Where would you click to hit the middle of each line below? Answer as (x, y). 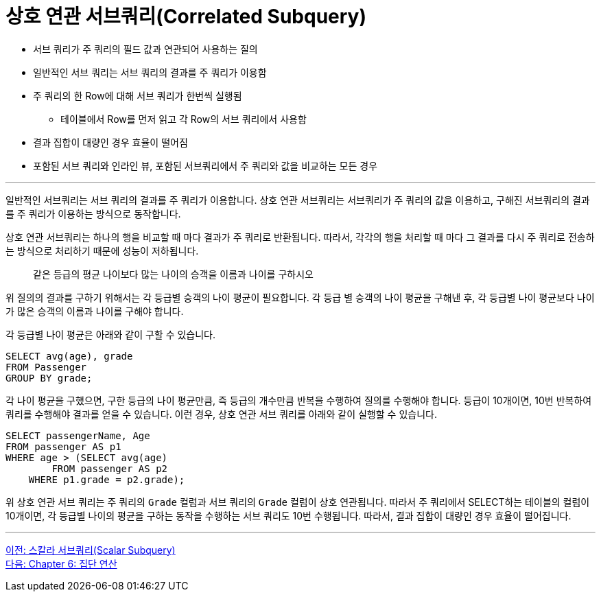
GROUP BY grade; (49, 378)
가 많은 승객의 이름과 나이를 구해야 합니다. (95, 311)
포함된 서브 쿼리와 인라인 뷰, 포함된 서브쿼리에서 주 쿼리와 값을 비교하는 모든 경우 (205, 165)
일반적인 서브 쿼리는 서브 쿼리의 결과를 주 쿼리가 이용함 (150, 72)
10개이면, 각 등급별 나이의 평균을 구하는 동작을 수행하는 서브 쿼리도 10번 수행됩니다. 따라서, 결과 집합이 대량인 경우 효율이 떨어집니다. (288, 515)
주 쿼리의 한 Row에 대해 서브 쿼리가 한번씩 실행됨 (138, 95)
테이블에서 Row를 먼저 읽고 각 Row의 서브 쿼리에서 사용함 (184, 119)
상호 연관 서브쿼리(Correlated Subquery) (186, 16)
